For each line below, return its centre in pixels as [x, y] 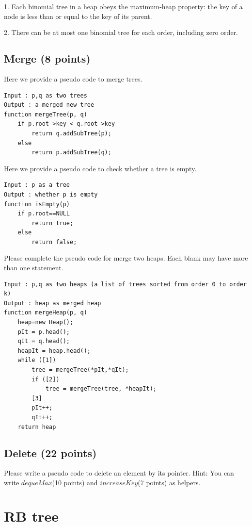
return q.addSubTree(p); [71, 133]
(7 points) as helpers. [169, 482]
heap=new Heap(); [46, 322]
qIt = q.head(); [44, 341]
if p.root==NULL [44, 214]
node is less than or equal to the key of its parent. [78, 16]
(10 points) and [75, 482]
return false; [54, 242]
